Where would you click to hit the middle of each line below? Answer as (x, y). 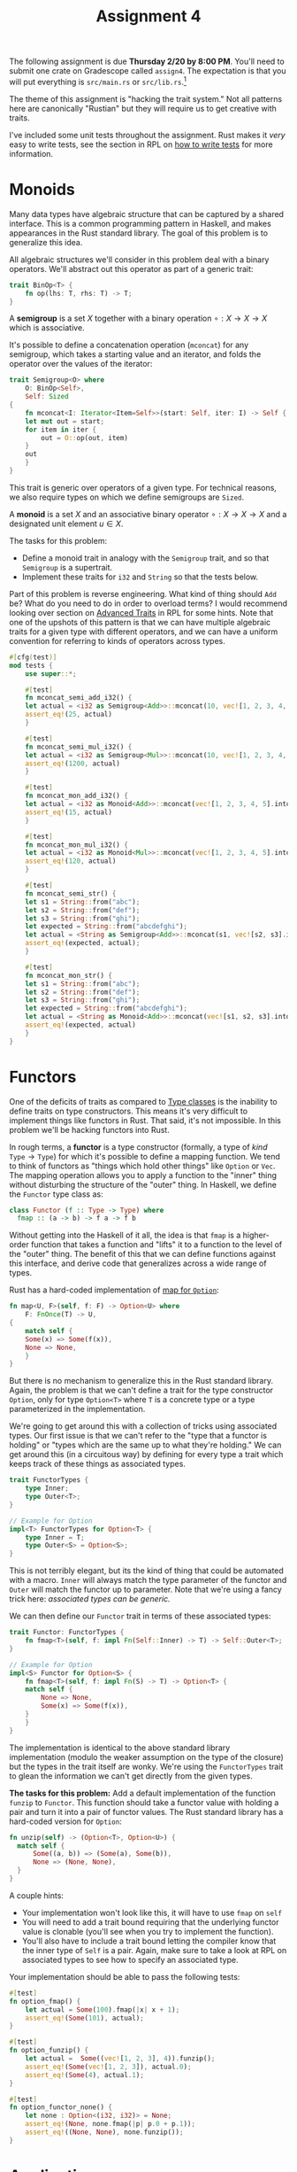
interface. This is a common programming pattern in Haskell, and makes (140, 223)
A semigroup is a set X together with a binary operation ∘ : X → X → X (138, 318)
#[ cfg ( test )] (33, 657)
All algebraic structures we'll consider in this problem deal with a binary (139, 260)
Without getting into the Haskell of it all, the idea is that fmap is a (125, 1235)
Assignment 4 (148, 16)
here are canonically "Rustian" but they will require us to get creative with (143, 108)
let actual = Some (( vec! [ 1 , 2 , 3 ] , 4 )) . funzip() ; (120, 2059)
